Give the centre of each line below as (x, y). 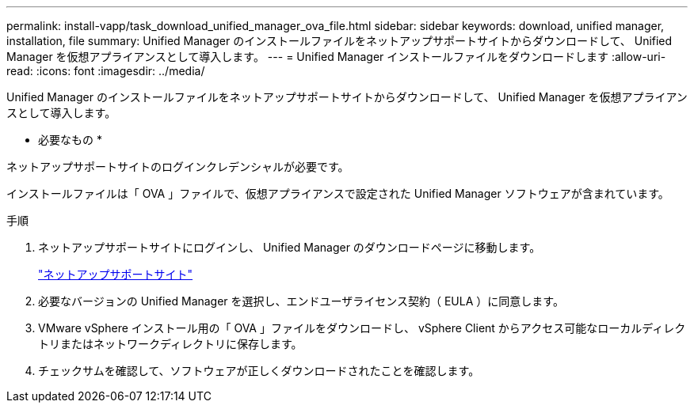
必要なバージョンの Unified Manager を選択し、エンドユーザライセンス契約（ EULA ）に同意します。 (301, 301)
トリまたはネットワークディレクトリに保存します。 (170, 344)
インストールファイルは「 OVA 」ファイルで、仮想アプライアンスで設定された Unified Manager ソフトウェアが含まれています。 (338, 193)
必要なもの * (70, 140)
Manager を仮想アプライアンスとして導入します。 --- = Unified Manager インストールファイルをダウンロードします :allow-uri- (336, 57)
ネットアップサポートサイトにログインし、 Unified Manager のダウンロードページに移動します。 (290, 247)
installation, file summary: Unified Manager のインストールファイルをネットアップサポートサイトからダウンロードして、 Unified (339, 41)
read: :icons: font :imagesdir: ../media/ (106, 71)
